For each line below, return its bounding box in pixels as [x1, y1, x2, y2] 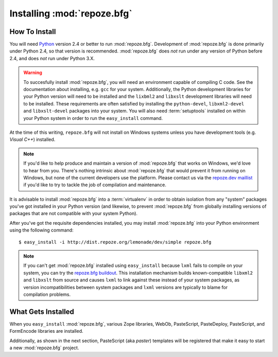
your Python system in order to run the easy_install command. [23, 115, 163, 121]
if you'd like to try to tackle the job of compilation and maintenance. [23, 182, 167, 188]
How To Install [9, 27, 56, 36]
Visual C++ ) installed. [9, 136, 56, 142]
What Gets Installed [9, 307, 75, 316]
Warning [23, 69, 42, 76]
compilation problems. [23, 291, 71, 297]
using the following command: [9, 227, 74, 234]
